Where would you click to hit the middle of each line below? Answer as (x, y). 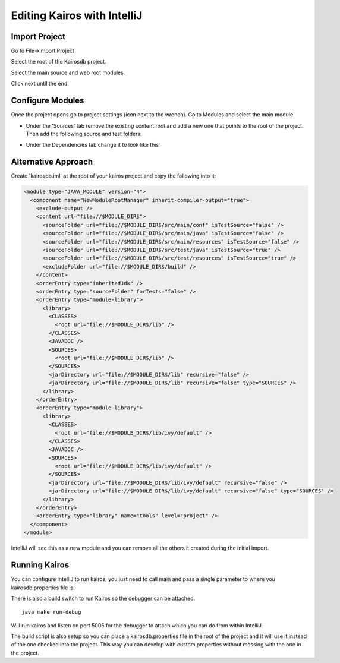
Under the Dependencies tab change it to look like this (92, 145)
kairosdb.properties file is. (43, 588)
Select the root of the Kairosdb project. (59, 62)
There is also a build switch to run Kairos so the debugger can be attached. (103, 598)
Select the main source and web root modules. (68, 72)
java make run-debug (51, 612)
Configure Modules (48, 101)
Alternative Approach (52, 162)
